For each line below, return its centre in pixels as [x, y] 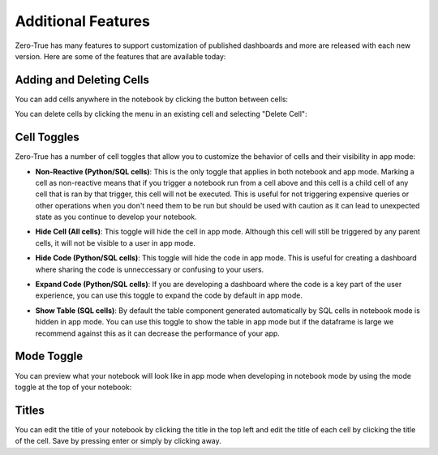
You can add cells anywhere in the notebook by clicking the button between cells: [151, 99]
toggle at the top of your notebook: [73, 387]
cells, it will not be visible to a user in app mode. [116, 243]
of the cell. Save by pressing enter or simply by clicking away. [118, 441]
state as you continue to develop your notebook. [116, 217]
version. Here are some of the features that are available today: [120, 56]
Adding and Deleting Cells [82, 80]
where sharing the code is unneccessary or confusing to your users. [150, 269]
